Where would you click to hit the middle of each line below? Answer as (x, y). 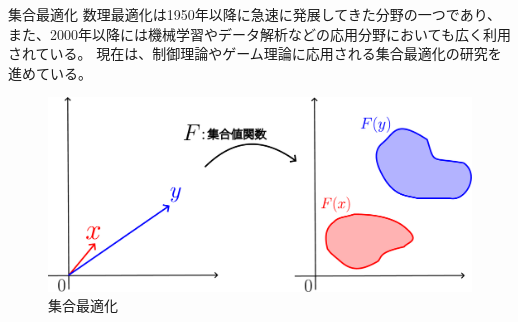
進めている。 (50, 72)
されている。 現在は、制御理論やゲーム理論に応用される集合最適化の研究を (255, 53)
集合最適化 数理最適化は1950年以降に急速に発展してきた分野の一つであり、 (255, 14)
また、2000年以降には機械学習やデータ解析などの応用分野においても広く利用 (259, 33)
